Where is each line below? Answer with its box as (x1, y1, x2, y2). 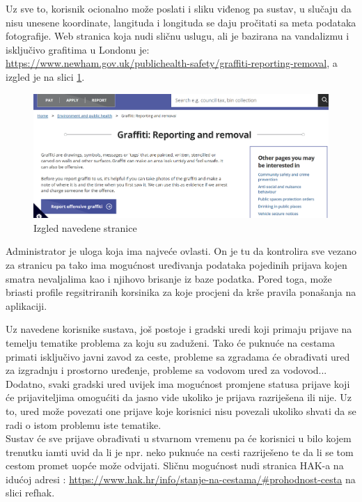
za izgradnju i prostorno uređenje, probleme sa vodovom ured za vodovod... (6, 363, 327, 377)
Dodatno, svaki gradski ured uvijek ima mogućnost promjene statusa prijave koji (6, 376, 350, 391)
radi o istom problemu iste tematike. (6, 417, 162, 432)
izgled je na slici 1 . (6, 69, 85, 84)
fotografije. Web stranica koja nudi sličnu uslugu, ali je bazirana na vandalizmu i (6, 29, 349, 43)
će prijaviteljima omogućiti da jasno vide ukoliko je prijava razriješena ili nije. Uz (6, 390, 352, 405)
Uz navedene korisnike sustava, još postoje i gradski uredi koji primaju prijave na (6, 322, 352, 336)
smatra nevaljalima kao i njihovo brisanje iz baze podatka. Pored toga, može (6, 271, 332, 285)
